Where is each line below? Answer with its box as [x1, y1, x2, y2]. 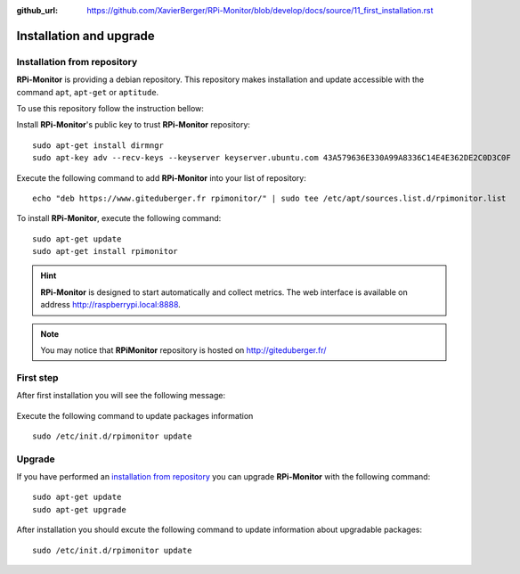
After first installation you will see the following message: [16, 390, 226, 401]
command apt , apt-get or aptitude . [16, 86, 159, 97]
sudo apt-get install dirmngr [32, 140, 165, 151]
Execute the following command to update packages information [16, 410, 254, 421]
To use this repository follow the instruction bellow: [16, 102, 205, 113]
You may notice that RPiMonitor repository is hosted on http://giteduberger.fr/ [40, 345, 327, 356]
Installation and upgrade [16, 28, 155, 44]
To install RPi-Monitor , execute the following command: [16, 213, 222, 224]
